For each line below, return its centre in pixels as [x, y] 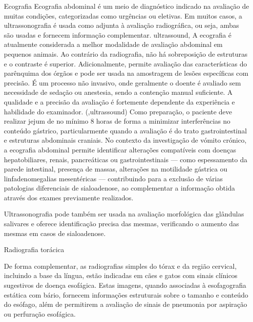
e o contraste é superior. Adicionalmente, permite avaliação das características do [126, 63]
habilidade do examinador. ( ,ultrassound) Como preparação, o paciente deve [118, 111]
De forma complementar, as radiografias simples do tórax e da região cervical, [120, 266]
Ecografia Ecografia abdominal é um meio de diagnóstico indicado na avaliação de [126, 6]
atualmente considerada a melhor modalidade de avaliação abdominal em [113, 44]
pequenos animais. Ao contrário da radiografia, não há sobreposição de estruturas [126, 54]
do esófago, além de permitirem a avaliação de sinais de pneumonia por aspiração [126, 304]
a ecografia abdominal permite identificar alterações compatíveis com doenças [120, 149]
